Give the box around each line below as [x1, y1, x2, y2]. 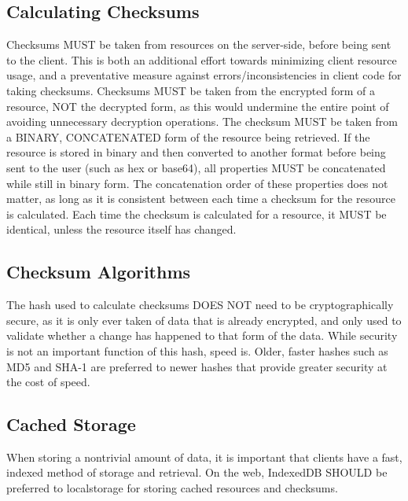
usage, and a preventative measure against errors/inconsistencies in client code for [6, 67, 402, 83]
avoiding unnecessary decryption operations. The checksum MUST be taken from [6, 113, 398, 130]
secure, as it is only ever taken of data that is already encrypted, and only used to [6, 311, 402, 328]
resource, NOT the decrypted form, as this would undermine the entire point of [6, 98, 389, 114]
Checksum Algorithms [6, 260, 191, 284]
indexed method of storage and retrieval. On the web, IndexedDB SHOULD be [6, 464, 388, 481]
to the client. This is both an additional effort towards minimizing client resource [6, 51, 397, 68]
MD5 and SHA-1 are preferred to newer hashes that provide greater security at [6, 358, 388, 374]
